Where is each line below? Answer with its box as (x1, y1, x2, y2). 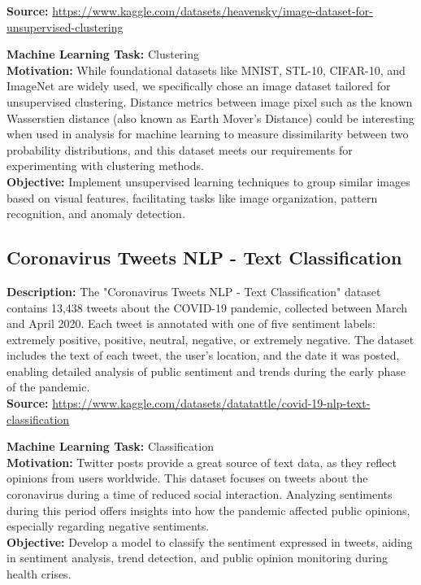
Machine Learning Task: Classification (7, 438, 214, 455)
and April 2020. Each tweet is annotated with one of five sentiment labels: (7, 315, 375, 332)
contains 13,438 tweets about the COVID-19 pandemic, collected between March (7, 299, 408, 316)
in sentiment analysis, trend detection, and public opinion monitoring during (7, 549, 388, 566)
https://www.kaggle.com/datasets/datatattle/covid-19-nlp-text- (52, 395, 371, 412)
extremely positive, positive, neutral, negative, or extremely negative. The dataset (7, 330, 414, 347)
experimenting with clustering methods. (7, 157, 204, 174)
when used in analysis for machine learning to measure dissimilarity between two (7, 125, 409, 142)
